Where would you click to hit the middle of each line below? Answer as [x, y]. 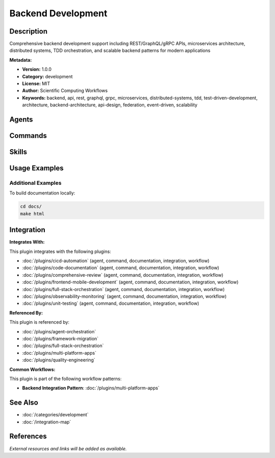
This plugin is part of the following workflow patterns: [65, 379]
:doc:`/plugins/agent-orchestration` [59, 331]
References [28, 436]
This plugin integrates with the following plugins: [60, 251]
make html [32, 213]
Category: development [48, 76]
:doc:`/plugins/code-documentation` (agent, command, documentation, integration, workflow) [121, 268]
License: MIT [36, 83]
